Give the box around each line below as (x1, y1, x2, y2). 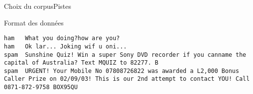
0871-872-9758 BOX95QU (4, 84, 78, 91)
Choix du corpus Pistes (4, 1, 71, 11)
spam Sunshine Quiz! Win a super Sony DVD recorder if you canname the (4, 51, 246, 58)
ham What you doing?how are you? (4, 35, 120, 42)
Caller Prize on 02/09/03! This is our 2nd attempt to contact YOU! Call (4, 75, 250, 83)
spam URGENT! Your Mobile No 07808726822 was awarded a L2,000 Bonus (4, 67, 239, 74)
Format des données (4, 17, 64, 27)
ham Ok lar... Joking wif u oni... (4, 43, 127, 50)
